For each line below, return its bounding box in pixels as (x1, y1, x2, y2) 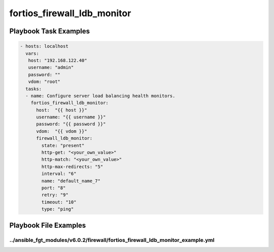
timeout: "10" (41, 199, 77, 205)
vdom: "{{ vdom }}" (36, 128, 87, 134)
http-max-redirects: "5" (41, 163, 104, 170)
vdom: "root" (28, 79, 61, 85)
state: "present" (41, 142, 85, 148)
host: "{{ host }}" (36, 107, 87, 113)
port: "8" (41, 185, 66, 191)
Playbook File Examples (9, 221, 86, 230)
